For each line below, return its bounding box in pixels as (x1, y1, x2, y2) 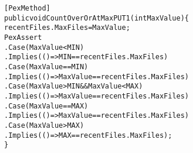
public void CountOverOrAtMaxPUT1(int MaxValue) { (4, 13, 189, 22)
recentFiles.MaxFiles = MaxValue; (4, 23, 130, 32)
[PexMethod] (4, 4, 50, 12)
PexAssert (4, 33, 42, 42)
